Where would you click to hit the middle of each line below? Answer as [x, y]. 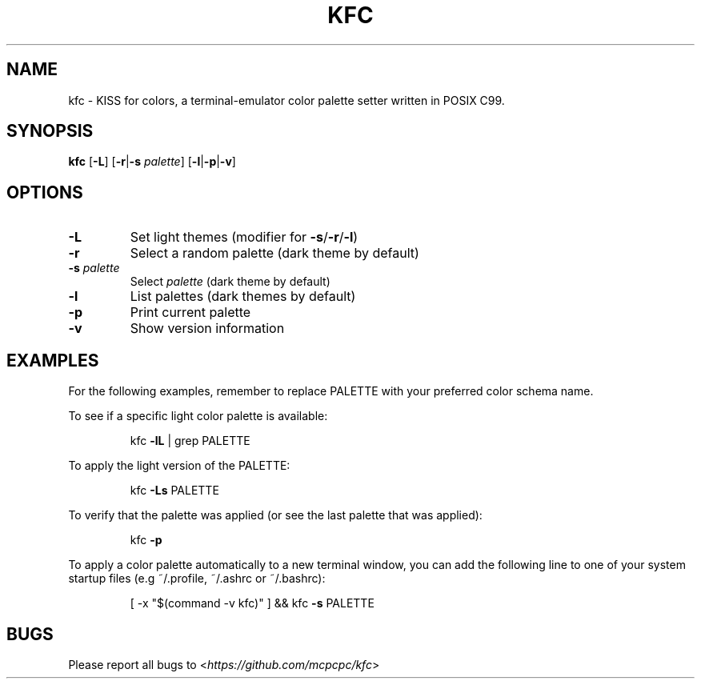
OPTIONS [45, 192]
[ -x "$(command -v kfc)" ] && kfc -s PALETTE [252, 603]
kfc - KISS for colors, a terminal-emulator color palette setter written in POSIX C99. [286, 100]
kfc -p [146, 540]
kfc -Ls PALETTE [174, 491]
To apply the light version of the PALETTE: [179, 466]
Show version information [207, 328]
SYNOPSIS [50, 131]
